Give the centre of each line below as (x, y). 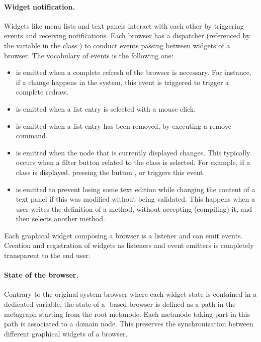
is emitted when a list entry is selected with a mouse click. (106, 108)
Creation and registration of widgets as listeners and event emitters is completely (129, 245)
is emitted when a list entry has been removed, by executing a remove (123, 125)
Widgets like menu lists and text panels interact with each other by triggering (124, 25)
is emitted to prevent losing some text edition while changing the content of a (136, 189)
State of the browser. (41, 275)
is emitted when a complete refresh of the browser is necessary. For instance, (134, 72)
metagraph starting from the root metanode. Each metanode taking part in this (127, 314)
